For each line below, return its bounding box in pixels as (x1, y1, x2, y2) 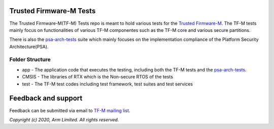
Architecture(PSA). (9, 44, 49, 50)
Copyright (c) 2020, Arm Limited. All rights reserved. (9, 116, 119, 122)
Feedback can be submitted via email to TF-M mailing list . (9, 107, 130, 113)
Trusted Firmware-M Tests (9, 7, 96, 15)
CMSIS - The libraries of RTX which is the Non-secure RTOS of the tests (22, 74, 174, 80)
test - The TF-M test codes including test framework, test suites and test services (22, 81, 193, 87)
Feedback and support (9, 94, 83, 103)
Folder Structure (9, 56, 51, 63)
